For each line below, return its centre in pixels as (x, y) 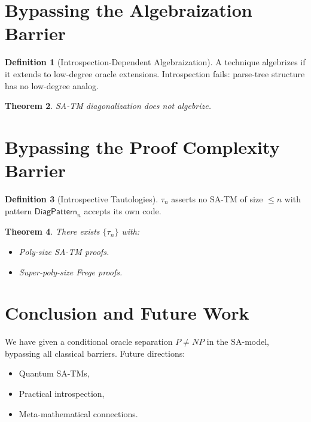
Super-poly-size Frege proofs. (71, 271)
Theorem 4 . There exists (52, 231)
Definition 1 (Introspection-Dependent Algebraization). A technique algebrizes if (155, 62)
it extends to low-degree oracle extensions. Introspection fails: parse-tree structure (155, 73)
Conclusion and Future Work (127, 313)
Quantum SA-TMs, (54, 373)
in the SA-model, (238, 341)
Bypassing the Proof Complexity (142, 146)
